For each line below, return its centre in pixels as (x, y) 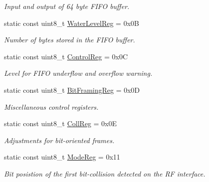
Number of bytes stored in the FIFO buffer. (70, 40)
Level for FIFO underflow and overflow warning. (78, 73)
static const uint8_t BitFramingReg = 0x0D (72, 90)
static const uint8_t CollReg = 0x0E (60, 123)
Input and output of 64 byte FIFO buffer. (67, 6)
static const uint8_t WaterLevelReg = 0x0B (72, 23)
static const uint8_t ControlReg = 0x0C (66, 56)
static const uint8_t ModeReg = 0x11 (62, 157)
